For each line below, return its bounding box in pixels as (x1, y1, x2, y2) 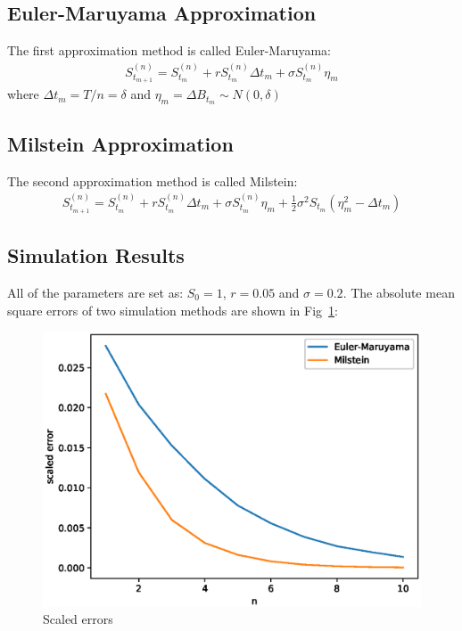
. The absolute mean (342, 283, 455, 301)
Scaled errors (43, 610, 113, 628)
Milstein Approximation (7, 129, 234, 157)
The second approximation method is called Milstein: (7, 171, 298, 190)
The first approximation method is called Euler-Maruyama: (7, 41, 331, 60)
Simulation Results (7, 242, 185, 269)
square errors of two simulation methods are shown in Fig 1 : (7, 300, 338, 319)
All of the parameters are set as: (7, 283, 184, 301)
